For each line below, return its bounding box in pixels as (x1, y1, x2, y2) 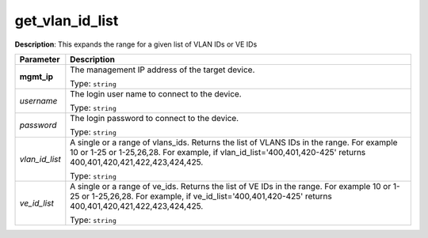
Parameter (19, 54, 60, 65)
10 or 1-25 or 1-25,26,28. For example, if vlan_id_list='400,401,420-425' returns (70, 146, 366, 157)
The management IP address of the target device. (70, 64, 255, 75)
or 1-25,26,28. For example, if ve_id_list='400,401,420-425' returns (81, 191, 332, 202)
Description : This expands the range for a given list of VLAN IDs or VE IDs (14, 40, 258, 49)
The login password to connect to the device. (70, 112, 239, 123)
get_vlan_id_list (14, 12, 119, 29)
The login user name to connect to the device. (70, 88, 242, 99)
